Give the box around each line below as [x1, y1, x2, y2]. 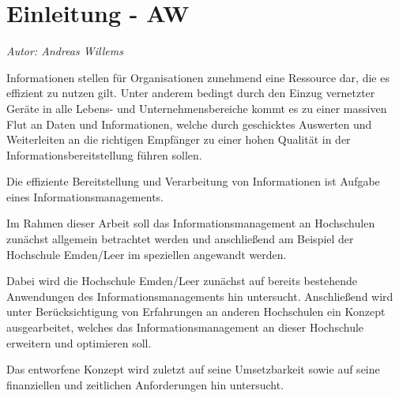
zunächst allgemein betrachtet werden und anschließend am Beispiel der [6, 231, 354, 247]
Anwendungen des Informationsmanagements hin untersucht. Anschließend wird [6, 287, 393, 304]
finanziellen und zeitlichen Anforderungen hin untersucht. [6, 376, 284, 392]
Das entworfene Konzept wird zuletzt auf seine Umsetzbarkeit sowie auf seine [6, 361, 380, 377]
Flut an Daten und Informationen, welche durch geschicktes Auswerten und [6, 115, 372, 132]
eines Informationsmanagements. [6, 188, 164, 205]
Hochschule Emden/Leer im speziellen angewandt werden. [6, 246, 287, 262]
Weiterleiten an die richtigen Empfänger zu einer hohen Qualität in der [6, 131, 351, 148]
